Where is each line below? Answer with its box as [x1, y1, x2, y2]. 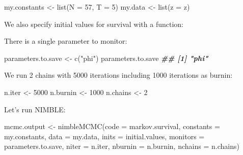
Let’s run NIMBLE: [4, 104, 66, 114]
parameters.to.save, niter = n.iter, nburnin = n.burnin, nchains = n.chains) [4, 141, 239, 151]
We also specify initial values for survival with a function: [4, 18, 183, 29]
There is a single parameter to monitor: [4, 36, 127, 46]
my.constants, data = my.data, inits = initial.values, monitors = [4, 131, 205, 141]
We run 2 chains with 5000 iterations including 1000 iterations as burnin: [4, 70, 233, 80]
